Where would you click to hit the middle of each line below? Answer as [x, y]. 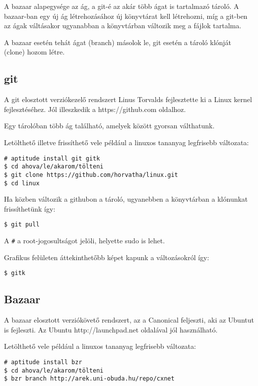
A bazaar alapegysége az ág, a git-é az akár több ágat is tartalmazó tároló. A [122, 6]
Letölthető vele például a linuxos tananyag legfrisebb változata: [100, 346]
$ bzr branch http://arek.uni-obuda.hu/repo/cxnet [89, 379]
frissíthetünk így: [30, 208]
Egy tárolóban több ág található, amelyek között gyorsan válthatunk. [109, 126]
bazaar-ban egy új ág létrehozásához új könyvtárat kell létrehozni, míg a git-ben [126, 16]
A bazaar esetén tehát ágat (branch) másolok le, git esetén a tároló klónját [118, 42]
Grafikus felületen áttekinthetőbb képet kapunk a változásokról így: [107, 257]
